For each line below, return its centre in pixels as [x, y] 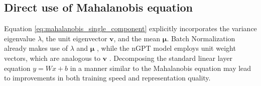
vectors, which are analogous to [52, 58]
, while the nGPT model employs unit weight [166, 48]
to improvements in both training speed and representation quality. [107, 78]
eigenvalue [20, 38]
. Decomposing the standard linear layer [171, 58]
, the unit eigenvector [75, 38]
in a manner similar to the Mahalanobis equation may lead [161, 68]
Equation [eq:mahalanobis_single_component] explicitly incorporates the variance [130, 28]
